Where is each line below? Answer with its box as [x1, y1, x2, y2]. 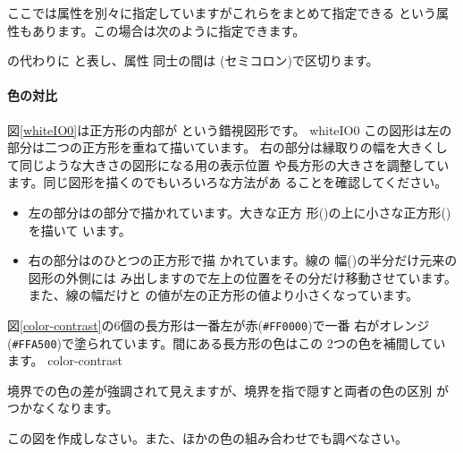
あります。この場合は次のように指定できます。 [31, 21, 306, 39]
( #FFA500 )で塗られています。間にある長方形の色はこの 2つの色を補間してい [7, 333, 446, 352]
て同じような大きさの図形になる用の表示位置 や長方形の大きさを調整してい [7, 155, 450, 174]
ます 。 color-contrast [7, 351, 123, 370]
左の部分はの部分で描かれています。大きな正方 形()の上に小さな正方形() [28, 202, 451, 221]
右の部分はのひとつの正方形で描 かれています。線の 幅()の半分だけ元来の [28, 251, 458, 269]
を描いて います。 [28, 220, 131, 239]
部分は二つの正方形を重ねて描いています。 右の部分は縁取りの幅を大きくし [7, 138, 448, 157]
